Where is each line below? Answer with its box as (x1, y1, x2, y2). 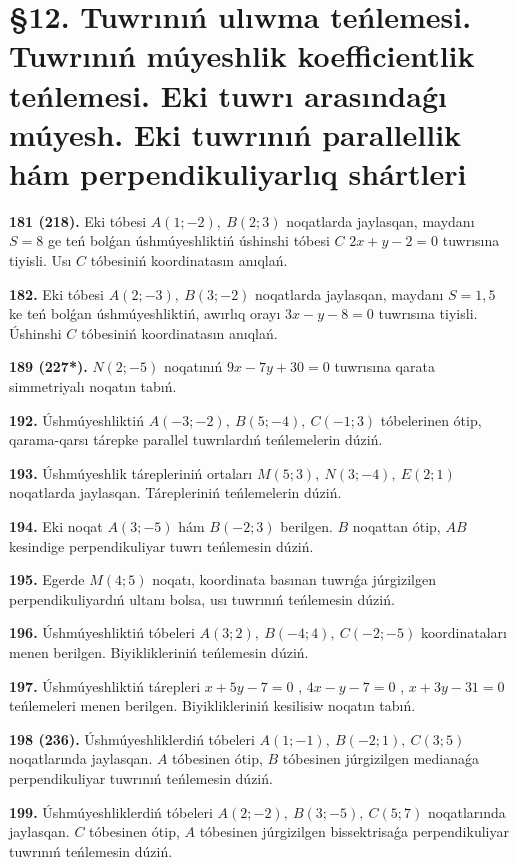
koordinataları (420, 622, 507, 643)
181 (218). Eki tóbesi (9, 210, 147, 231)
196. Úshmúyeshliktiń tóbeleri (9, 622, 195, 643)
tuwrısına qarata (334, 356, 435, 377)
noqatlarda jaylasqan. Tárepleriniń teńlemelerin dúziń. (9, 482, 342, 503)
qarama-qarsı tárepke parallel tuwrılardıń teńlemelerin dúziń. (9, 429, 383, 450)
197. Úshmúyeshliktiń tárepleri (9, 675, 201, 696)
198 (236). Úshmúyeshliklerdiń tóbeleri (9, 728, 255, 749)
